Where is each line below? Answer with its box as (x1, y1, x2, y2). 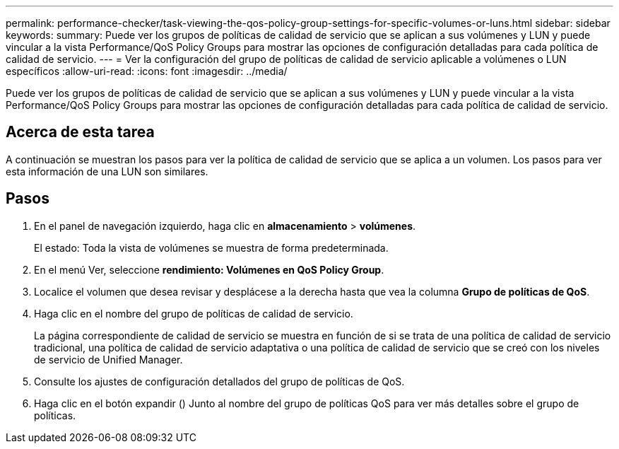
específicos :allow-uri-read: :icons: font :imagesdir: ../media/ (6, 65, 288, 77)
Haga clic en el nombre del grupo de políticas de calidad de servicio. (34, 307, 353, 320)
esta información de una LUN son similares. (6, 165, 208, 177)
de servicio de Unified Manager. (34, 353, 183, 366)
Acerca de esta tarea (6, 123, 155, 141)
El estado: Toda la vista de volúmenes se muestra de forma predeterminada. (34, 241, 389, 254)
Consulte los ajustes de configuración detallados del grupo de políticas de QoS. (34, 375, 405, 387)
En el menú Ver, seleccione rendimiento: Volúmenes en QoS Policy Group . (34, 263, 384, 276)
